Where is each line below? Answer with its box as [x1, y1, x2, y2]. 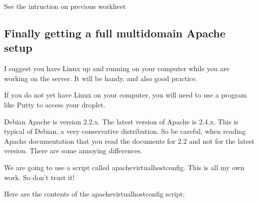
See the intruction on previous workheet [4, 1, 126, 11]
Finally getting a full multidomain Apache [4, 25, 226, 40]
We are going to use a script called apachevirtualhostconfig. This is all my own [4, 162, 245, 172]
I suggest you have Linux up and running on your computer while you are [4, 63, 230, 74]
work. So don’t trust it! [4, 172, 75, 182]
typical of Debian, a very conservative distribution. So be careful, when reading [4, 126, 246, 136]
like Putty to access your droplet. [4, 99, 106, 109]
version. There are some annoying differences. [4, 145, 142, 156]
